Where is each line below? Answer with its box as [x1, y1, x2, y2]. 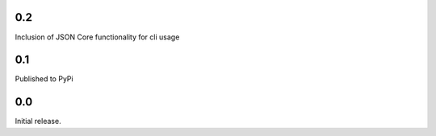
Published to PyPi [15, 74, 73, 84]
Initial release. [15, 117, 61, 126]
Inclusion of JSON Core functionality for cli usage [15, 32, 180, 42]
